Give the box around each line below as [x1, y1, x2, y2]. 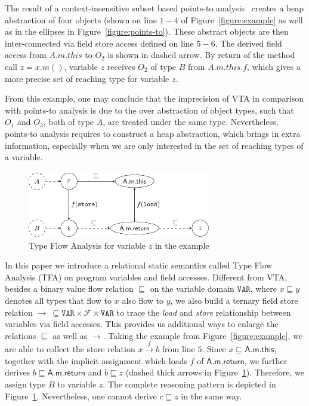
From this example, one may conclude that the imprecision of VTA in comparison [5, 92, 304, 105]
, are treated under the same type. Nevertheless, [103, 115, 279, 128]
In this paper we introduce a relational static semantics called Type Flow [5, 259, 273, 271]
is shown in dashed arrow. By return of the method [107, 48, 295, 61]
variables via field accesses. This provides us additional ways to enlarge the [5, 318, 279, 330]
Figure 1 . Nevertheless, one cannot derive [5, 389, 157, 402]
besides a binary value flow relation [5, 282, 134, 295]
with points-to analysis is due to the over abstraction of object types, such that [5, 103, 294, 116]
